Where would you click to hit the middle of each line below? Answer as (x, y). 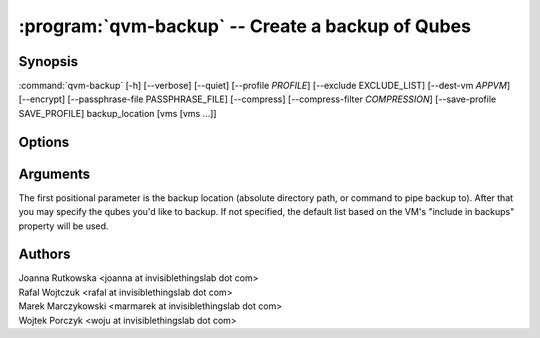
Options (44, 141)
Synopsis (48, 61)
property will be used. (63, 226)
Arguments (54, 173)
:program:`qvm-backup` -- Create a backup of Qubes (245, 26)
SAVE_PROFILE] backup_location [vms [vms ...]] (117, 113)
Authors (44, 254)
